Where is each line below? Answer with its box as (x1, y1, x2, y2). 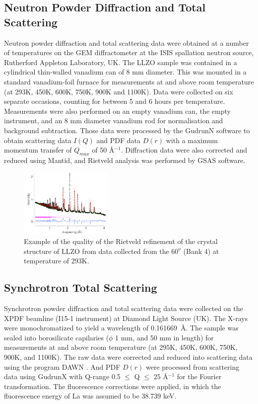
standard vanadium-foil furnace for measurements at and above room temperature (4, 76, 254, 86)
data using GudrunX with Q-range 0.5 (4, 371, 121, 382)
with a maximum (166, 135, 218, 145)
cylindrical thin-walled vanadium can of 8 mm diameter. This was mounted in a (4, 67, 247, 77)
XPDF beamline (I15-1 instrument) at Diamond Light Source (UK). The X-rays (4, 313, 248, 323)
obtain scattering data (4, 135, 71, 145)
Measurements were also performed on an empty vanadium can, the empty (4, 105, 231, 116)
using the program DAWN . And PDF (4, 361, 121, 372)
